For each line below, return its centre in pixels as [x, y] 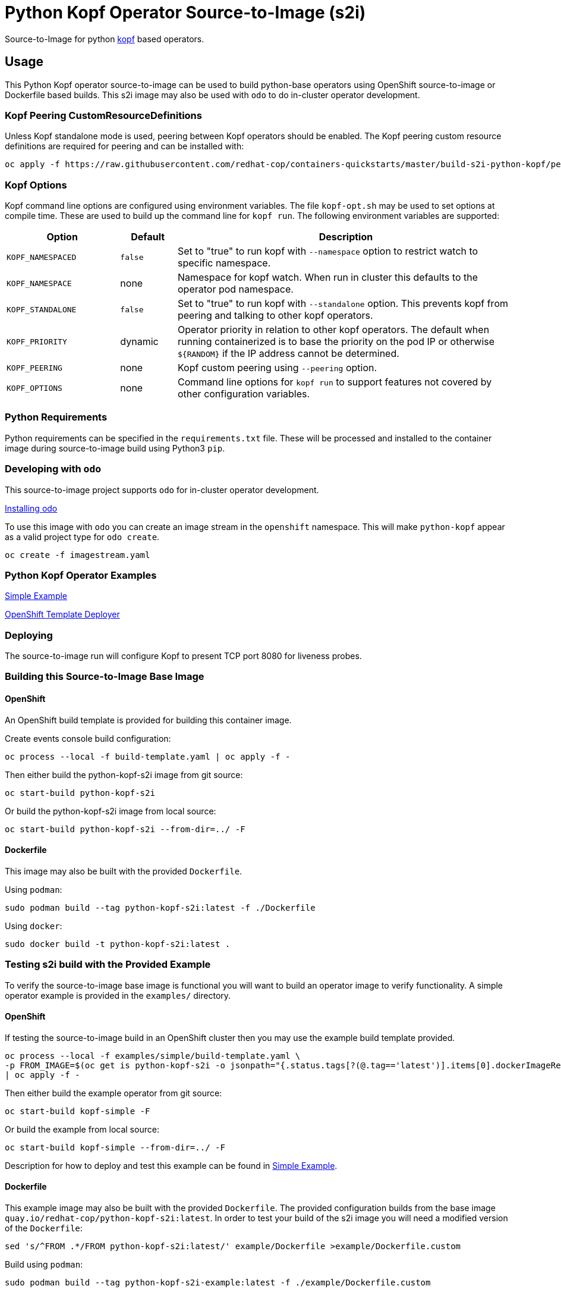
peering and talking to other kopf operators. [275, 316]
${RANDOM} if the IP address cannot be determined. [288, 354]
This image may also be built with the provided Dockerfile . [124, 871]
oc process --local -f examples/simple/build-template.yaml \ [153, 1056]
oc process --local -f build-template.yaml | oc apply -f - [148, 756]
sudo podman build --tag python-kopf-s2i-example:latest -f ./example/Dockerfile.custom [218, 1283]
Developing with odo [53, 469]
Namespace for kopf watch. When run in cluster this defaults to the [328, 277]
